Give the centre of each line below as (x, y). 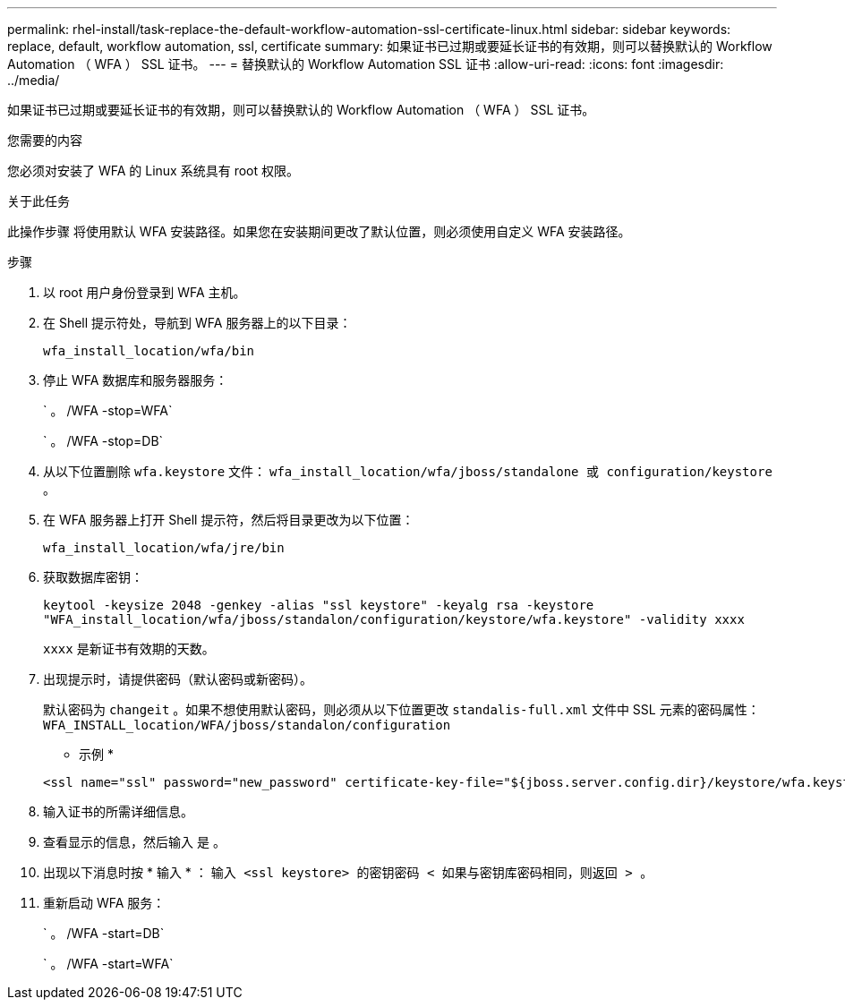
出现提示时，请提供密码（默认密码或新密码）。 (178, 679)
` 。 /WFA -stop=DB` (103, 441)
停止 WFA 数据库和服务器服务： (136, 380)
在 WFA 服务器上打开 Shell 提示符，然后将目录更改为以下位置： (229, 520)
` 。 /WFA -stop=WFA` (108, 410)
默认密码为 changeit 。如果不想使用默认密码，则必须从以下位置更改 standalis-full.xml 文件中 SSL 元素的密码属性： (401, 709)
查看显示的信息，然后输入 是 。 (134, 842)
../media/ (34, 80)
